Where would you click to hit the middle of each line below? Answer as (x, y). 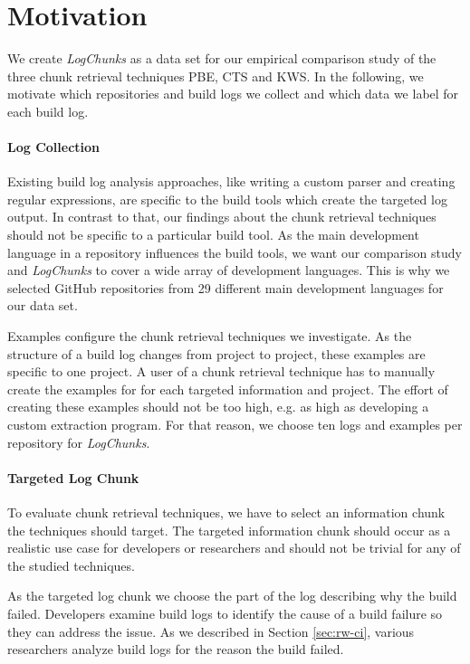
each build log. (48, 111)
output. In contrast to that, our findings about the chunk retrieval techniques (222, 217)
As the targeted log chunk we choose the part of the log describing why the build (232, 596)
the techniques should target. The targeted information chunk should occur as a (229, 530)
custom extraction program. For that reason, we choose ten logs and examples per (235, 425)
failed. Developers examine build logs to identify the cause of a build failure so (225, 613)
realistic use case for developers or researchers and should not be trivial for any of (234, 548)
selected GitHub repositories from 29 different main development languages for (225, 287)
